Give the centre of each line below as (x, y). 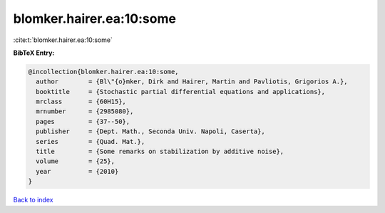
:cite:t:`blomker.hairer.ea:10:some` (63, 40)
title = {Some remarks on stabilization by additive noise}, (160, 152)
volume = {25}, (76, 161)
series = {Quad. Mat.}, (91, 141)
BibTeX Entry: (34, 53)
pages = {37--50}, (83, 121)
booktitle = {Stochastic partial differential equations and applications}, (181, 92)
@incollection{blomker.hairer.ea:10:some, (103, 72)
